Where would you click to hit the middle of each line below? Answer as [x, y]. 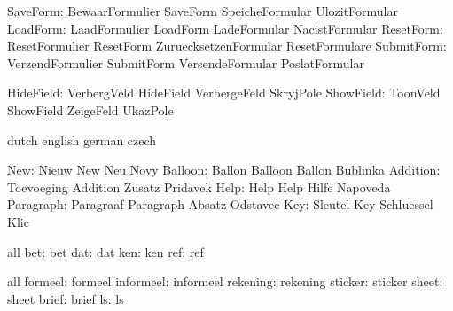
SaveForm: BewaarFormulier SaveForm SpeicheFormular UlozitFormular [203, 11]
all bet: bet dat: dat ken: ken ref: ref [105, 251]
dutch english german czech [82, 140]
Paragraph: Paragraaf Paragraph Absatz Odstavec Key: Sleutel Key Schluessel [220, 204]
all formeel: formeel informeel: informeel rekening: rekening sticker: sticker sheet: [225, 281]
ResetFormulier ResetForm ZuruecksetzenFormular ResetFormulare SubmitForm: [227, 46]
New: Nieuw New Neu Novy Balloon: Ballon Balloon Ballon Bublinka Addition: [224, 170]
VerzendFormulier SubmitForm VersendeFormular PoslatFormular [186, 62]
